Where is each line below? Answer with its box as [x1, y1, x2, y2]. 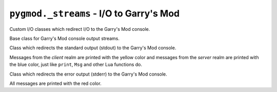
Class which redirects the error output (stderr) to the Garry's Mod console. [9, 71, 168, 77]
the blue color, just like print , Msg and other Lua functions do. [9, 62, 142, 68]
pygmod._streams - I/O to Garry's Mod [9, 8, 180, 19]
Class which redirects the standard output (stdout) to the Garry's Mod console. [9, 45, 176, 51]
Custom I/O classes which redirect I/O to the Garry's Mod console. [9, 26, 150, 32]
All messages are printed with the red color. [9, 80, 102, 86]
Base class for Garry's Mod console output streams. [9, 35, 120, 41]
